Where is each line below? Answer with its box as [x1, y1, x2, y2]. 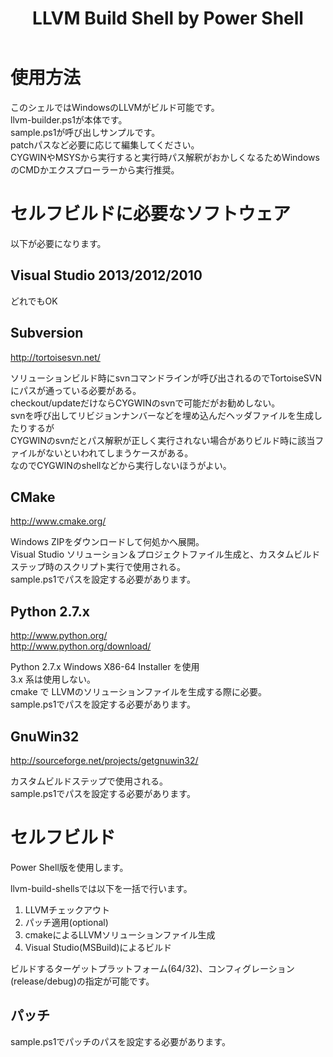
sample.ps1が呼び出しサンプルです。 [10, 126, 161, 138]
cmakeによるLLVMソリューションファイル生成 [24, 928, 216, 941]
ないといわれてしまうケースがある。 [44, 447, 194, 459]
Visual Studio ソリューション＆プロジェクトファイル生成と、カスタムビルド [10, 548, 321, 561]
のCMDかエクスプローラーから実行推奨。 [10, 163, 180, 176]
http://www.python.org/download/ [10, 640, 152, 652]
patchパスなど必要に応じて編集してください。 [10, 138, 200, 151]
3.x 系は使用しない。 [10, 673, 96, 686]
